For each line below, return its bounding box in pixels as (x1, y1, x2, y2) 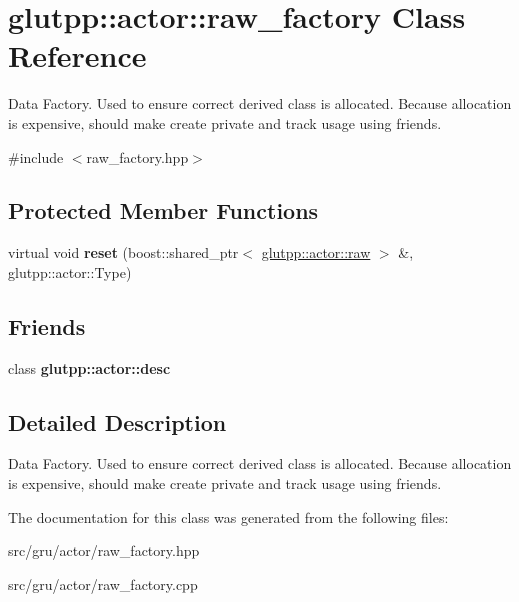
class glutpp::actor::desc (8, 357, 171, 378)
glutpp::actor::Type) (8, 261, 132, 282)
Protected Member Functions (8, 195, 319, 226)
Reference (8, 35, 147, 76)
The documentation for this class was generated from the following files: (8, 506, 449, 527)
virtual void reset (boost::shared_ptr (8, 242, 239, 263)
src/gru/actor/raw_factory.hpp (8, 540, 200, 561)
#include (8, 146, 64, 167)
